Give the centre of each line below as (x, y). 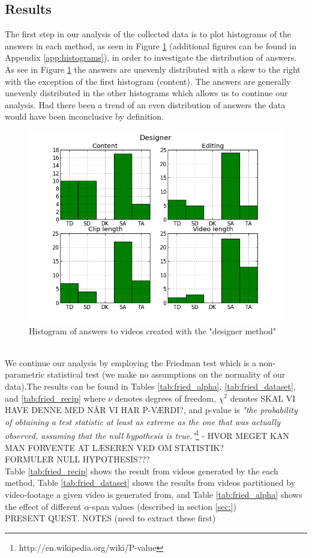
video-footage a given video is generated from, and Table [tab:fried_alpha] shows (154, 494)
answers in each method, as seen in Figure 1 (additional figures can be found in (151, 45)
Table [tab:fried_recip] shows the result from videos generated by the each (142, 471)
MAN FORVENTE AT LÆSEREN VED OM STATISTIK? (115, 447)
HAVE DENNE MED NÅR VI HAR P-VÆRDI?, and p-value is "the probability (151, 410)
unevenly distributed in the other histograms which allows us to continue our (146, 93)
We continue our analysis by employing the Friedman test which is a (131, 362)
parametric (25, 374)
